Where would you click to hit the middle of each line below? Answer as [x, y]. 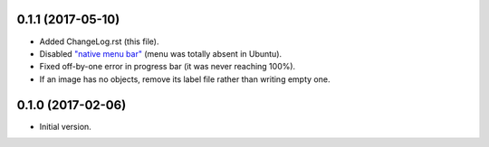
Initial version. [66, 126]
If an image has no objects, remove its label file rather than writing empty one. [185, 79]
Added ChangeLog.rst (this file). [99, 41]
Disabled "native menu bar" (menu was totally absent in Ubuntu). [161, 53]
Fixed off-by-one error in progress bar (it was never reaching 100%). [168, 67]
